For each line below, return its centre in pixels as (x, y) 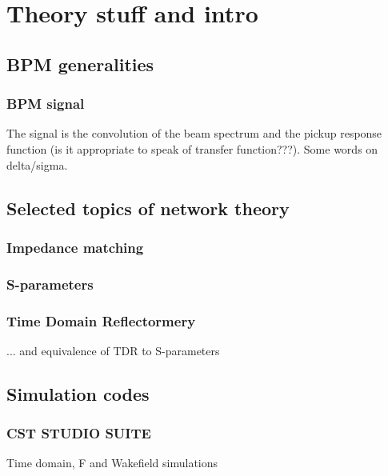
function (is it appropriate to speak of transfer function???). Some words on (192, 148)
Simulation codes (78, 393)
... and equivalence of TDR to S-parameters (113, 350)
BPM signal (46, 104)
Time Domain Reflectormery (101, 320)
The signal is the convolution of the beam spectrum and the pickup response (194, 133)
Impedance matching (75, 247)
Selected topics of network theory (148, 208)
